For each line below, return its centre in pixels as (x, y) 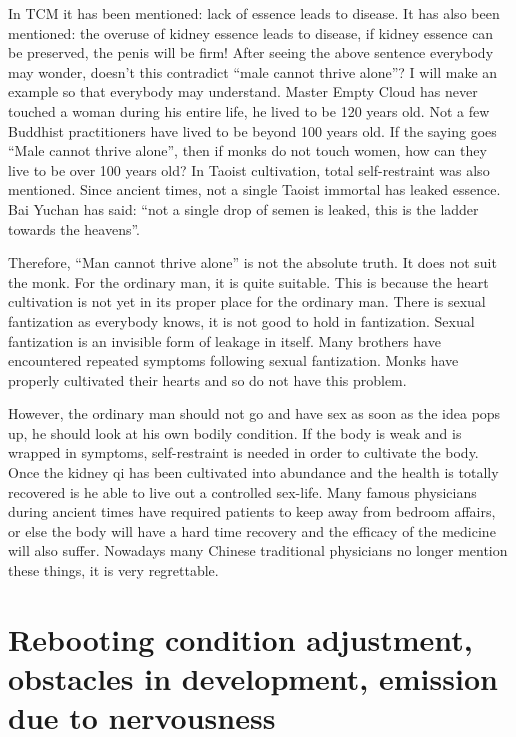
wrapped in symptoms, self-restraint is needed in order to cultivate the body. (243, 452)
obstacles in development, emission (253, 678)
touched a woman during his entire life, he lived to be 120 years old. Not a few (249, 110)
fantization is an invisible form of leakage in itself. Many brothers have (224, 340)
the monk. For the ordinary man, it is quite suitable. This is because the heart (248, 281)
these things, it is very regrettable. (113, 570)
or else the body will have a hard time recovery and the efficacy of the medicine (252, 530)
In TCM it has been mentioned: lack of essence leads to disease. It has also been (254, 13)
